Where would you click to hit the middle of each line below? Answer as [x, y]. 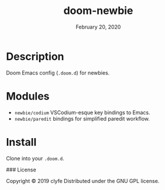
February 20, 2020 [98, 27]
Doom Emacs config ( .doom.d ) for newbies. [58, 73]
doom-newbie [98, 11]
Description [35, 56]
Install [21, 142]
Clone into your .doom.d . [35, 158]
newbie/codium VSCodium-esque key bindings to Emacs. [82, 112]
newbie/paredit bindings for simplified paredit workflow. [82, 118]
